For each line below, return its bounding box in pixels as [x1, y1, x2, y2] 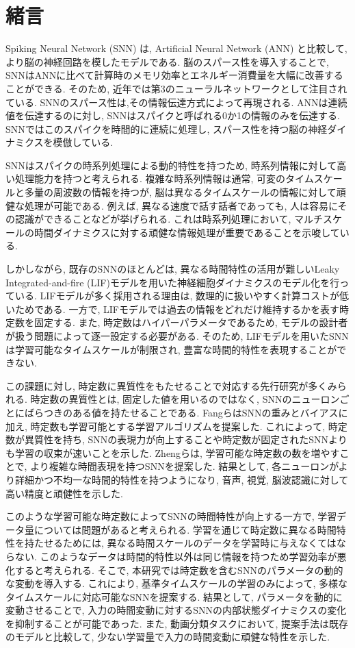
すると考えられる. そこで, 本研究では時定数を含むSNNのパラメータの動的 [14, 562, 343, 577]
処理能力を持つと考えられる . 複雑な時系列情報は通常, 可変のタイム [14, 171, 314, 186]
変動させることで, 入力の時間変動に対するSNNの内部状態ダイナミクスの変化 [5, 603, 347, 617]
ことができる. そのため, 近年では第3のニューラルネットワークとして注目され [5, 81, 347, 95]
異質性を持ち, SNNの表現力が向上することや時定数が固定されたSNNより [24, 432, 347, 447]
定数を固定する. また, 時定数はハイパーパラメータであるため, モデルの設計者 [5, 315, 348, 329]
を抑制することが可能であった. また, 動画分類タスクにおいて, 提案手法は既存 [5, 616, 349, 630]
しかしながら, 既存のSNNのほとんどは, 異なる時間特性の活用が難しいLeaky [5, 262, 340, 276]
